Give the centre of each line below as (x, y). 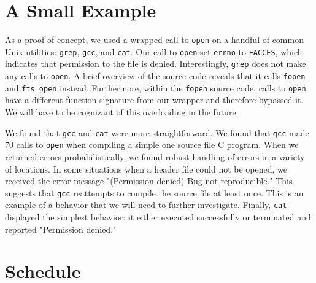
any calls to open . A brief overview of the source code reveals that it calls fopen (155, 76)
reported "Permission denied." (61, 229)
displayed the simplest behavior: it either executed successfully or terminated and (158, 217)
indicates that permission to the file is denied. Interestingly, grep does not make (156, 64)
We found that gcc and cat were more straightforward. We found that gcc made (157, 132)
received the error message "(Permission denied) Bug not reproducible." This (149, 181)
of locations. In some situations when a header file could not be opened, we (146, 169)
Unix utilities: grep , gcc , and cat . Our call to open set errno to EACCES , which (154, 51)
